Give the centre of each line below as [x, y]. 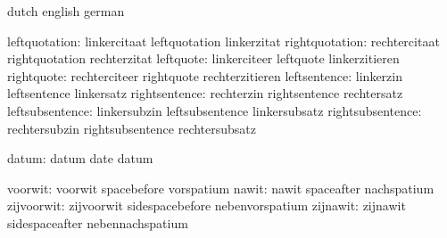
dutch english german [66, 11]
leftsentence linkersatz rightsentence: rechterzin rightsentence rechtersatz [205, 93]
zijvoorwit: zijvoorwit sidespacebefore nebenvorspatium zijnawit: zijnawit [207, 205]
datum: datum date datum [80, 158]
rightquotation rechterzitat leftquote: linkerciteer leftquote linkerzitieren [203, 58]
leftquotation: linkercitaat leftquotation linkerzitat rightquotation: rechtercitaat [223, 41]
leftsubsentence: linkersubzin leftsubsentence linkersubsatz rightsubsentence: [215, 110]
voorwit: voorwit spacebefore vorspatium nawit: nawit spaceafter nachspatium [221, 188]
